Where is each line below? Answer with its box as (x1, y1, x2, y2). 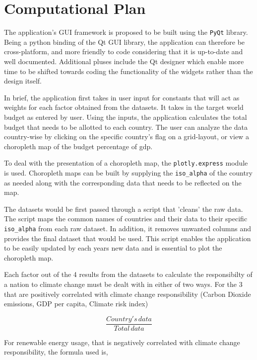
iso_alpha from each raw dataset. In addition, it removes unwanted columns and (4, 223, 251, 233)
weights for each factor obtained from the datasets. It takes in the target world (4, 102, 244, 112)
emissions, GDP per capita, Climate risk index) (4, 298, 148, 309)
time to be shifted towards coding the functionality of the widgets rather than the (4, 66, 253, 76)
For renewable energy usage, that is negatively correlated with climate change (4, 337, 240, 347)
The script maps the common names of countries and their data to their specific (4, 213, 248, 224)
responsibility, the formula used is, (4, 347, 108, 357)
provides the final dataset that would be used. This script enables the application (4, 233, 251, 243)
